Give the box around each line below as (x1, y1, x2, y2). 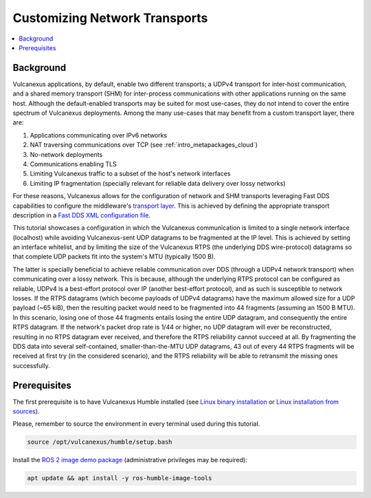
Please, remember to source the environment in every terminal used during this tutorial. (12, 420, 260, 428)
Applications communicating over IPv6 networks (30, 131, 168, 139)
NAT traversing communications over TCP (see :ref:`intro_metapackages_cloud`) (30, 141, 258, 149)
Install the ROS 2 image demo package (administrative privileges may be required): (12, 456, 247, 464)
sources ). (12, 407, 40, 415)
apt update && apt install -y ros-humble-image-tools (27, 475, 212, 482)
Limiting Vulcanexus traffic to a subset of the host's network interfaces (30, 169, 231, 178)
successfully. (12, 361, 51, 369)
